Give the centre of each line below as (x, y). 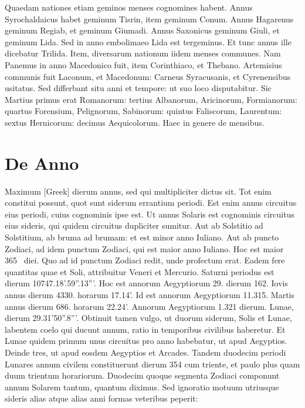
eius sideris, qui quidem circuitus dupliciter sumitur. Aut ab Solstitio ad (134, 225)
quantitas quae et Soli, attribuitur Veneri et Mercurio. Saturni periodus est (140, 271)
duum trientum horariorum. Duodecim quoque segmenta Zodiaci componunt (142, 375)
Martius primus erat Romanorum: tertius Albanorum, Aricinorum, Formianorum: (151, 99)
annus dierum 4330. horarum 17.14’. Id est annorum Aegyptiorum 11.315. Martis (150, 295)
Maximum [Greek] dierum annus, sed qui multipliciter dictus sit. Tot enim (138, 191)
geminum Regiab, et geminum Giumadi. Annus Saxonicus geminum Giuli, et (142, 30)
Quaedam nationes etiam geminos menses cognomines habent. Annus (129, 7)
